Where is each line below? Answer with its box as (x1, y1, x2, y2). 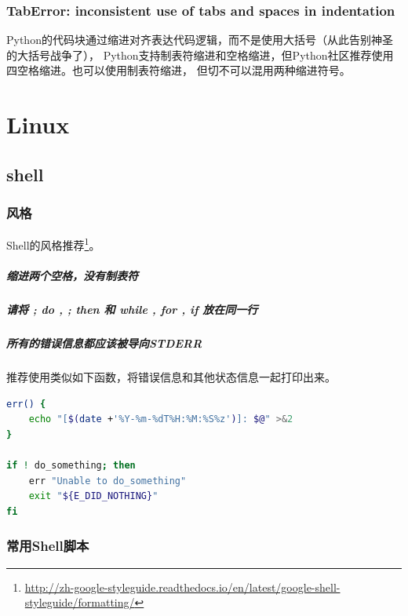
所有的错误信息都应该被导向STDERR (6, 335, 202, 352)
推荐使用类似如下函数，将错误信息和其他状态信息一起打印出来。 (6, 369, 336, 385)
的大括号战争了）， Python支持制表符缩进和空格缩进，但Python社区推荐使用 (6, 46, 394, 63)
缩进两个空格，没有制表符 (6, 268, 138, 284)
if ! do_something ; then (6, 460, 136, 472)
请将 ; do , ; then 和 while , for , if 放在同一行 (6, 301, 258, 318)
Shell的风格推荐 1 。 (6, 235, 100, 253)
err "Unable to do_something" (28, 475, 187, 487)
